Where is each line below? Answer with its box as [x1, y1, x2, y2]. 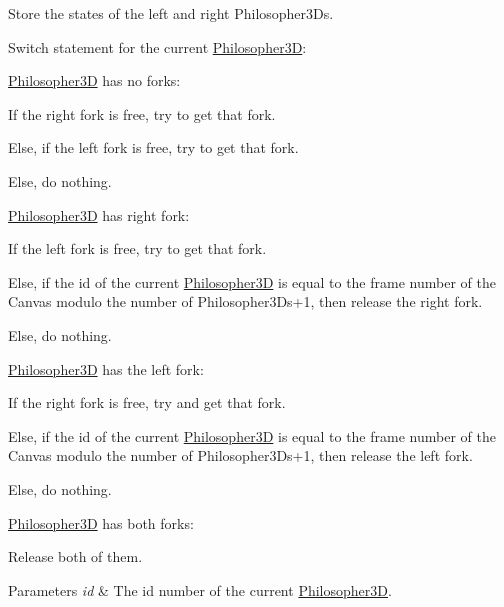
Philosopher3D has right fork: [8, 204, 190, 225]
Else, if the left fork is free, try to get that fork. [8, 137, 299, 158]
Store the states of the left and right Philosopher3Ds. [8, 3, 334, 23]
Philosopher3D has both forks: [8, 512, 194, 533]
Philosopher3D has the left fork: [8, 358, 204, 379]
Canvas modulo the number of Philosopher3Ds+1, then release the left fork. [8, 445, 473, 466]
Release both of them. [8, 546, 143, 567]
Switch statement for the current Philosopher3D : [8, 36, 307, 57]
